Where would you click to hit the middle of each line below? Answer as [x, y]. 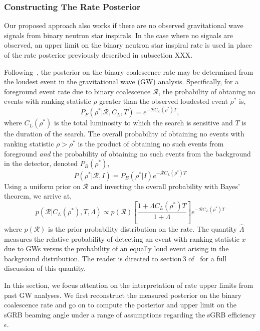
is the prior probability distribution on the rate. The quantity [143, 229]
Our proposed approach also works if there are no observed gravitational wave [124, 25]
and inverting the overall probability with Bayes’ [165, 186]
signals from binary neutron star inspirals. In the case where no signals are [119, 35]
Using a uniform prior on [42, 186]
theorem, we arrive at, [38, 196]
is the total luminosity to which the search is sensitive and [144, 123]
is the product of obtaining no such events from [151, 144]
